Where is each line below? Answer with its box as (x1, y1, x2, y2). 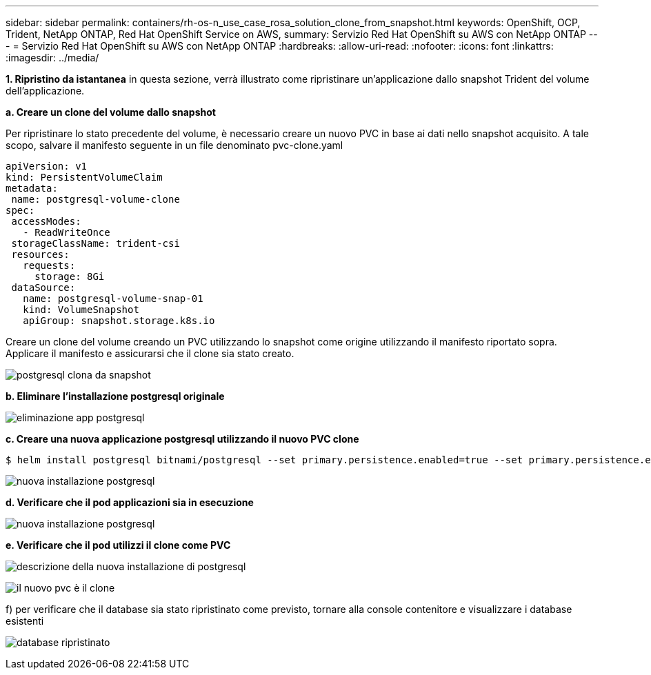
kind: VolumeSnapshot (23, 304, 139, 315)
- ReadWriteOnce (23, 227, 110, 238)
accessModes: (11, 216, 81, 227)
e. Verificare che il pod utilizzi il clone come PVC (6, 539, 231, 551)
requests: (23, 260, 76, 271)
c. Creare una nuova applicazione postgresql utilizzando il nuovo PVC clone (6, 433, 359, 445)
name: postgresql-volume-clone (11, 194, 180, 205)
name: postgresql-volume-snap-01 (23, 293, 203, 304)
